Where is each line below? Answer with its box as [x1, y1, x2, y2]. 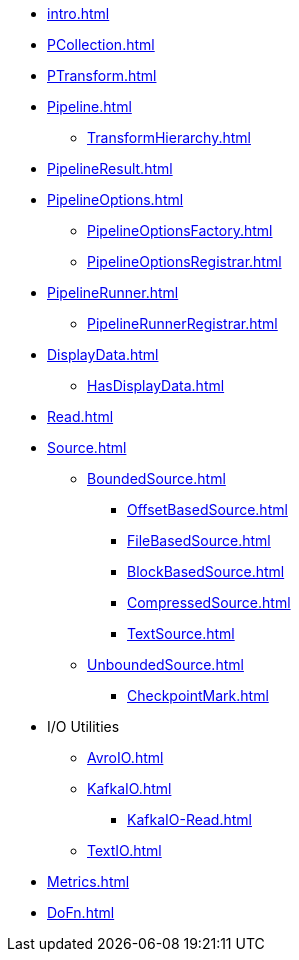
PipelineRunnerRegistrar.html [87, 315, 278, 332]
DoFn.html [47, 904, 115, 921]
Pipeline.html [47, 98, 132, 115]
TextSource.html [127, 625, 235, 642]
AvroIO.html [87, 749, 164, 766]
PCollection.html [47, 36, 155, 53]
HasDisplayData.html [87, 377, 225, 394]
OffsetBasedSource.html [127, 501, 288, 518]
